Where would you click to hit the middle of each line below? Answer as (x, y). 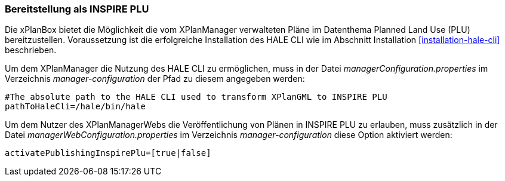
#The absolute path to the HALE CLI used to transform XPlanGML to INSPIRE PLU (196, 97)
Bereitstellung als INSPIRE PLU (77, 9)
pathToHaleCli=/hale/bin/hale (76, 107)
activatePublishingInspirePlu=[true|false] (108, 153)
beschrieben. (31, 50)
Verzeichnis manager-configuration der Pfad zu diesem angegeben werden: (155, 79)
